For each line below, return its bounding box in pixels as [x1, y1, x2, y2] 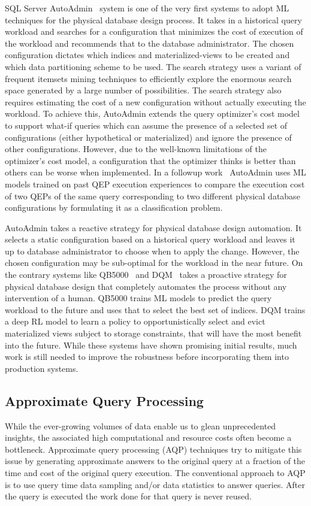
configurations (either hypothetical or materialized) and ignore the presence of [5, 131, 292, 143]
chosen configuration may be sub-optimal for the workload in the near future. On [5, 256, 303, 269]
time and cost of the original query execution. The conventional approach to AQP [5, 466, 306, 478]
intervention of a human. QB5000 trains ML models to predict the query [5, 292, 272, 304]
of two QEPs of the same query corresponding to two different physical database [5, 189, 300, 202]
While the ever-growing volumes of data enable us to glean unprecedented [5, 419, 276, 432]
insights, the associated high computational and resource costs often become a [5, 431, 292, 444]
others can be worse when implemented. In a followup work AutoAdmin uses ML [5, 166, 306, 178]
